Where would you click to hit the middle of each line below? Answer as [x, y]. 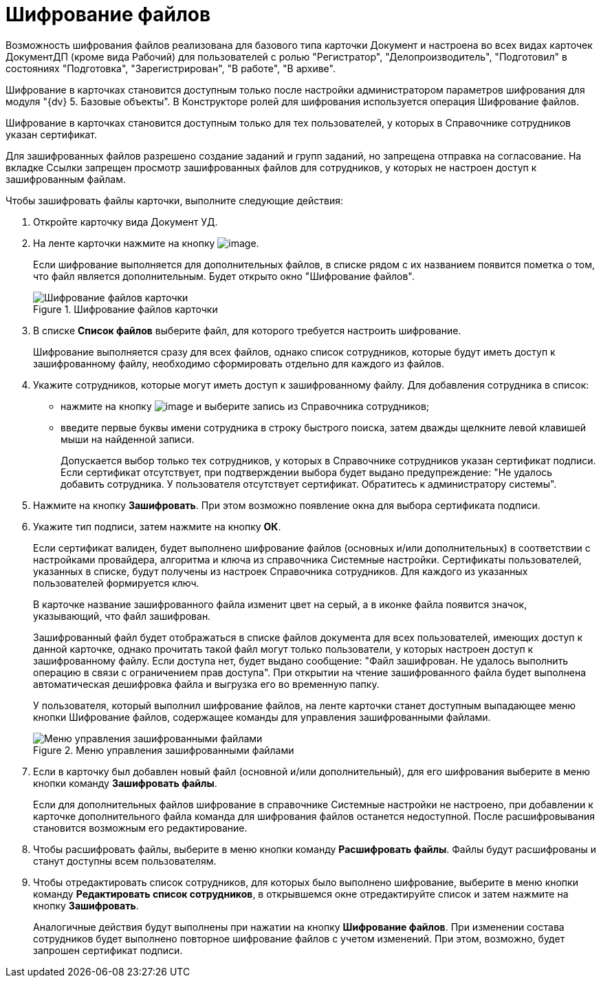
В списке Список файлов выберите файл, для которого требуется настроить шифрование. [247, 330]
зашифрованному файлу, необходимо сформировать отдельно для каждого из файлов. [239, 363]
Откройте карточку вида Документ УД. [125, 222]
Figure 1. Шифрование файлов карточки [125, 309]
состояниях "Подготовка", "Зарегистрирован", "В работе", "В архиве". [171, 68]
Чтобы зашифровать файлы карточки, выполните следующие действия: [174, 200]
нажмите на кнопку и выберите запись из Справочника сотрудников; [245, 406]
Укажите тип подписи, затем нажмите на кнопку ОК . [157, 526]
